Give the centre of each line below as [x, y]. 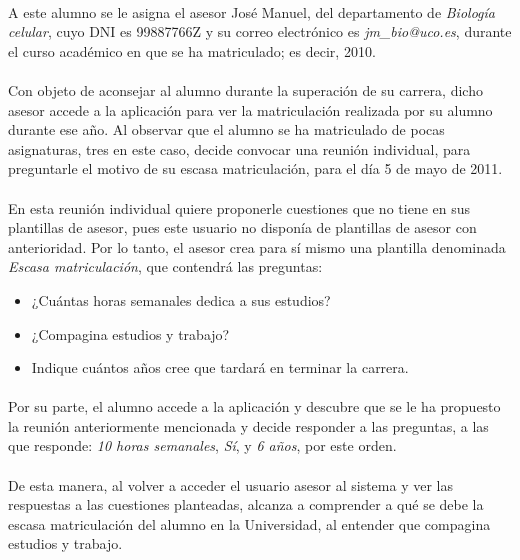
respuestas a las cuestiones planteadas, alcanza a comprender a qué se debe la [246, 504]
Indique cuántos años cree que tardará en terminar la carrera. [220, 367]
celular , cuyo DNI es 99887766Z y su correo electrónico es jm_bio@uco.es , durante [260, 31]
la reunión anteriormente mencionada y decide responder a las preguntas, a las [248, 425]
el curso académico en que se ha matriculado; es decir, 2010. [192, 50]
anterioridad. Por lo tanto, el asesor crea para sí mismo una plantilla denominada [257, 246]
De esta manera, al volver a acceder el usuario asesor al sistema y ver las [230, 484]
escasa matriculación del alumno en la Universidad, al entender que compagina [249, 523]
